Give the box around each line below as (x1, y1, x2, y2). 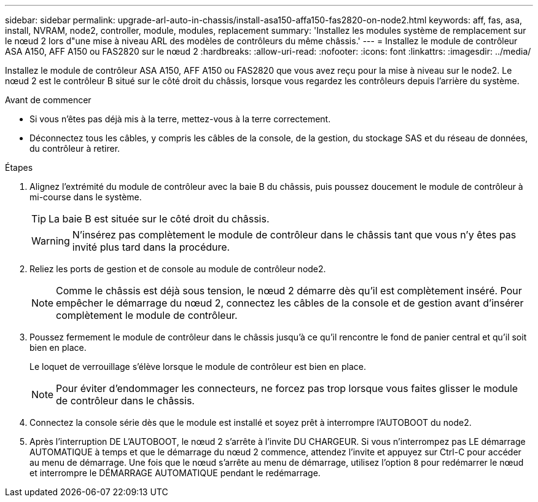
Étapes (5, 162, 33, 173)
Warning (31, 235, 70, 247)
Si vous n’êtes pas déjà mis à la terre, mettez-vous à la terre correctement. (29, 114, 331, 124)
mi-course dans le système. (29, 192, 142, 202)
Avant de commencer (5, 95, 92, 105)
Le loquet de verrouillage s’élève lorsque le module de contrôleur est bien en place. (29, 361, 367, 372)
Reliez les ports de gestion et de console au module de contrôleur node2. (29, 264, 326, 274)
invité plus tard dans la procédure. (72, 241, 230, 253)
